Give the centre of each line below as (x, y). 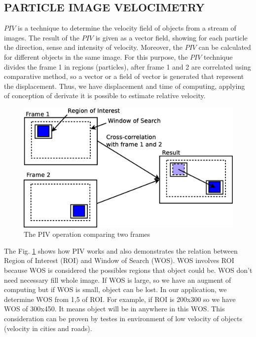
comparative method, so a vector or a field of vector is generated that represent (124, 76)
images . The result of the (42, 37)
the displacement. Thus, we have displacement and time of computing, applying (125, 86)
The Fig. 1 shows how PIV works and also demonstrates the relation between (121, 250)
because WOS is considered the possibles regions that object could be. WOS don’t (128, 270)
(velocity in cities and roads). (48, 328)
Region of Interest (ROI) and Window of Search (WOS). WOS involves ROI (119, 260)
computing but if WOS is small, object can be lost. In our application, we (115, 289)
